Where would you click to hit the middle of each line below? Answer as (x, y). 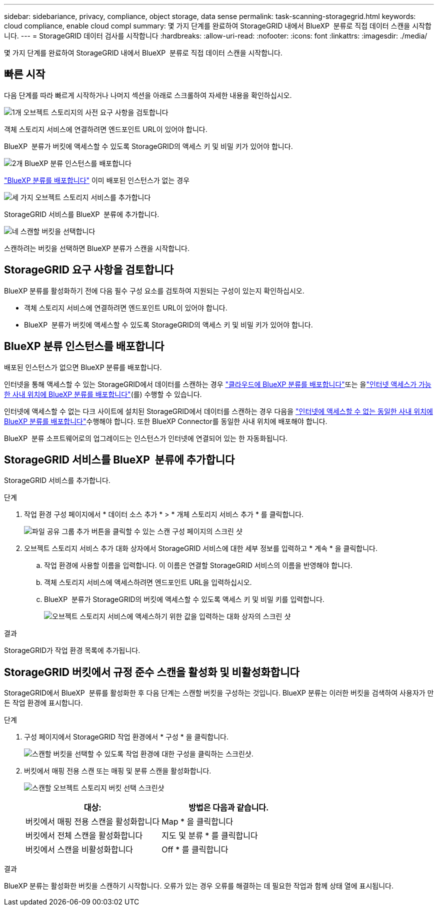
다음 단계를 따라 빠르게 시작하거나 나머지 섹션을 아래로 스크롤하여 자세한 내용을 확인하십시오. (148, 95)
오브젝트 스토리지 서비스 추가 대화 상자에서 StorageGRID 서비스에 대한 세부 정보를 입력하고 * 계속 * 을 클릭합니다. (201, 548)
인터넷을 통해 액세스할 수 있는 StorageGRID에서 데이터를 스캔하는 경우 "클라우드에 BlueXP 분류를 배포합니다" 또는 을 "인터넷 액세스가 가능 (218, 384)
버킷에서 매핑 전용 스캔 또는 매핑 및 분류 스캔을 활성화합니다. (118, 771)
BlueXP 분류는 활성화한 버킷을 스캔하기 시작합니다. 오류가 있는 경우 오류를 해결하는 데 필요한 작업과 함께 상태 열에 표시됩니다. (199, 886)
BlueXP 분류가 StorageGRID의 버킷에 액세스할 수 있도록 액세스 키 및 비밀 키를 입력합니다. (184, 599)
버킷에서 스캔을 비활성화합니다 (79, 850)
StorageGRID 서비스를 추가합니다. (57, 480)
